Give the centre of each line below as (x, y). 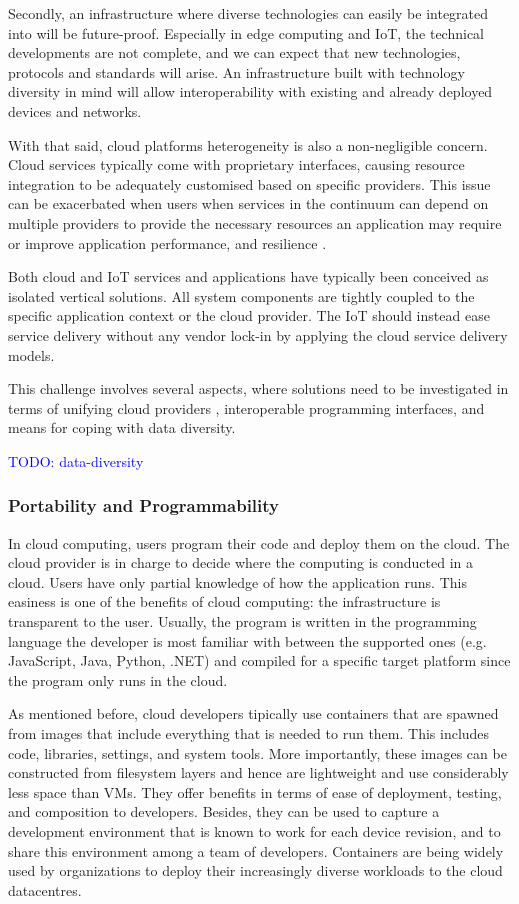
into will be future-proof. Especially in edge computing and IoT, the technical (246, 32)
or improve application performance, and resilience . (167, 242)
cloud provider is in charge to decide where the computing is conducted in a (241, 562)
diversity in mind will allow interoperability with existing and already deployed (250, 91)
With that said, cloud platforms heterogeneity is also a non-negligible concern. (248, 144)
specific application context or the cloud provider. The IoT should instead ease (249, 315)
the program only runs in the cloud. (118, 679)
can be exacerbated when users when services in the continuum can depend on (248, 203)
